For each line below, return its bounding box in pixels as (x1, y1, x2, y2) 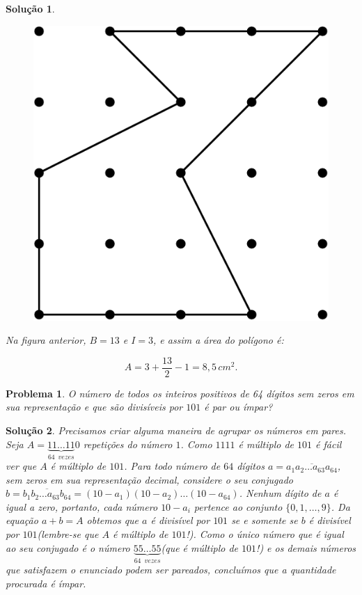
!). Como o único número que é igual (186, 527, 344, 541)
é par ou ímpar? (204, 399, 273, 414)
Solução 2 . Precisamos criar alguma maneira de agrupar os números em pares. (6, 423, 346, 438)
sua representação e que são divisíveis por (6, 399, 183, 414)
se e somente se (231, 513, 298, 527)
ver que (6, 459, 37, 473)
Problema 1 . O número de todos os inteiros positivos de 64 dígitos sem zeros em (6, 386, 354, 400)
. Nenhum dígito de (239, 486, 322, 500)
